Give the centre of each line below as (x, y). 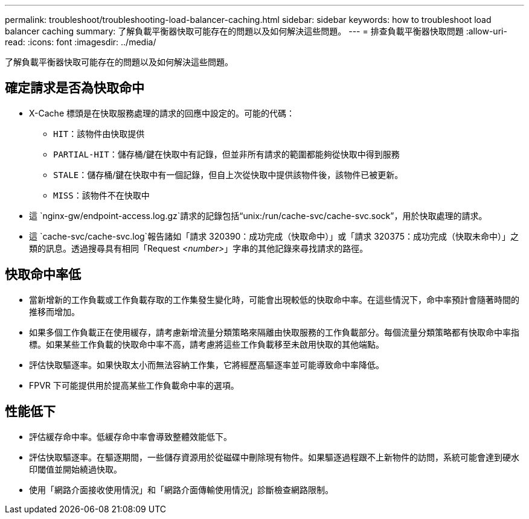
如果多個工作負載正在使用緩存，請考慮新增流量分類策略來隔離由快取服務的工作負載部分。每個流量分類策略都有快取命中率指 (274, 332)
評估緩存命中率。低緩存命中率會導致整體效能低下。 (130, 436)
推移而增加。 (54, 311)
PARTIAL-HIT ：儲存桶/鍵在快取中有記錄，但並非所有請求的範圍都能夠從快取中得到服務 (226, 154)
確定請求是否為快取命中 (75, 88)
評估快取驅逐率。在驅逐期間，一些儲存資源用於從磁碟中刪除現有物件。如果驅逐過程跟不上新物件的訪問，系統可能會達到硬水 (274, 457)
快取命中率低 (43, 275)
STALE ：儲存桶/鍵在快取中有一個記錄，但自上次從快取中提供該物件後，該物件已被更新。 (228, 174)
